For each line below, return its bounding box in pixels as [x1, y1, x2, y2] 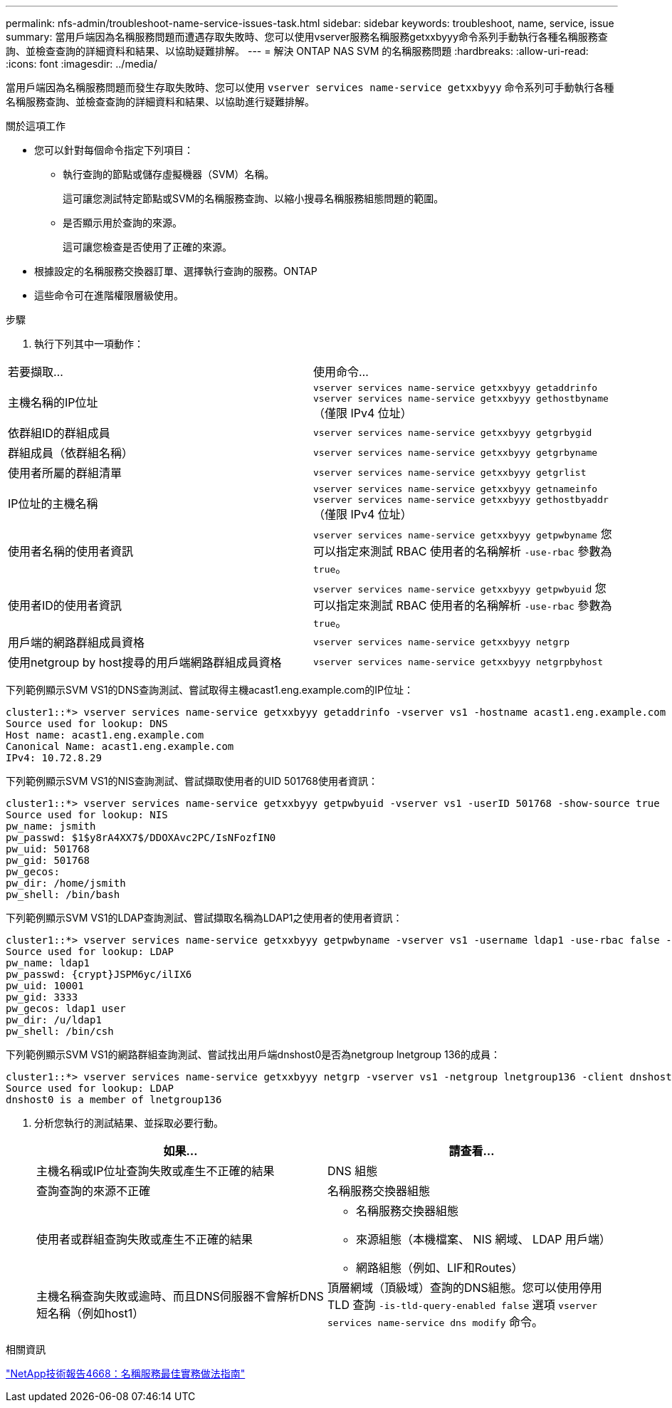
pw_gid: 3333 [6, 991, 78, 1003]
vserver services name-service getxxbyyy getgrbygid [313, 427, 592, 438]
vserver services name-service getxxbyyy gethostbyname [313, 393, 609, 404]
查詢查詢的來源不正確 [36, 1184, 151, 1198]
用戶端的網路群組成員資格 [8, 635, 145, 650]
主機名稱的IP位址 [8, 395, 98, 410]
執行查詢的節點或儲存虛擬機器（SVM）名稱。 [63, 168, 275, 180]
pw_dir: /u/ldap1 [6, 1014, 102, 1026]
